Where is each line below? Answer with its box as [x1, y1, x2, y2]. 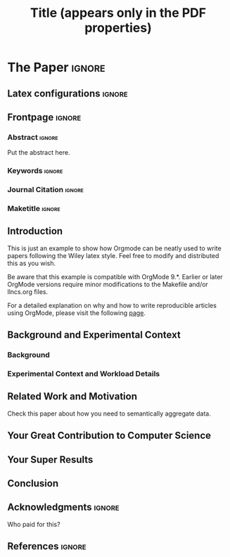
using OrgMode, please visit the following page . [7, 308, 146, 317]
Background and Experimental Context [7, 329, 181, 341]
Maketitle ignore [7, 204, 61, 214]
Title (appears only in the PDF [30, 5, 206, 21]
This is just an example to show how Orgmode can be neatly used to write [7, 244, 222, 252]
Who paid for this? [7, 520, 61, 528]
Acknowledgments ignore [7, 501, 120, 513]
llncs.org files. [7, 287, 48, 296]
